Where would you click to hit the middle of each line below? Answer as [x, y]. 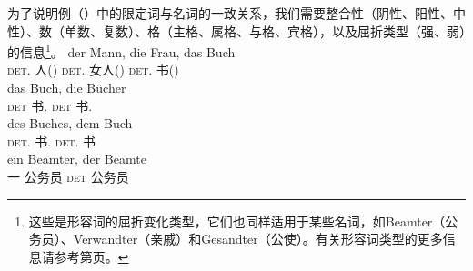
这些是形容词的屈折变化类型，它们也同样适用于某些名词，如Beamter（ [237, 221]
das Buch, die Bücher [67, 88]
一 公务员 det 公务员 [68, 176]
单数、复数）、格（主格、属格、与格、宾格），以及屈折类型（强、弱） [265, 30]
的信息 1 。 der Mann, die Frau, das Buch [121, 50]
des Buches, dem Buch [70, 123]
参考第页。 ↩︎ [91, 256]
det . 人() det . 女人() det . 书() [93, 70]
